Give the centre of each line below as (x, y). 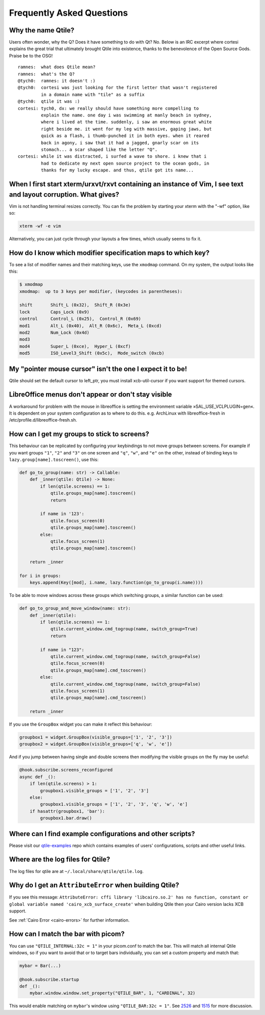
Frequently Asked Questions (68, 13)
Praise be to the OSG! (31, 56)
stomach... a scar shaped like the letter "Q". (99, 149)
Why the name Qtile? (42, 30)
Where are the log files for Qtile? (60, 860)
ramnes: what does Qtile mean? (57, 67)
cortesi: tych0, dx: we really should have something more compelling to (108, 108)
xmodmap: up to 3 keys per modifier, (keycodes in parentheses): (101, 291)
